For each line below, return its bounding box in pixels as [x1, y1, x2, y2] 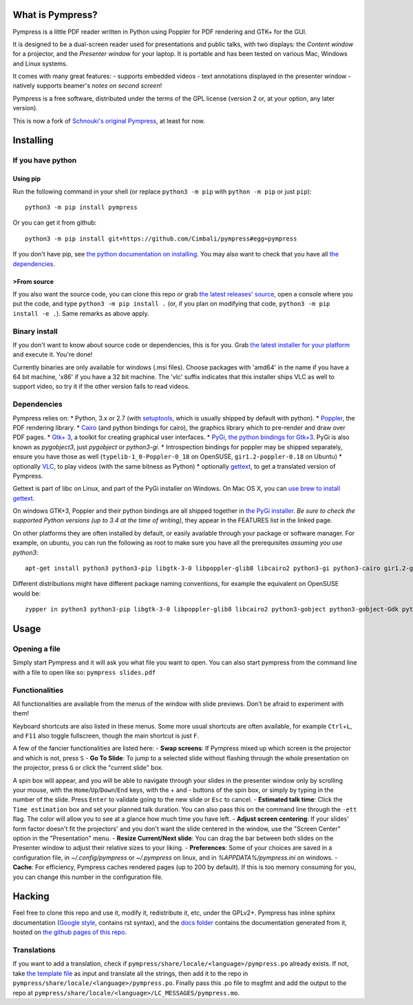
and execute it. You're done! [12, 350, 93, 358]
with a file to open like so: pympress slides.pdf [12, 668, 156, 676]
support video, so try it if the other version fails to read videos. [12, 383, 190, 391]
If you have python [12, 156, 77, 165]
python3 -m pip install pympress [25, 203, 138, 211]
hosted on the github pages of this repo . [12, 928, 127, 937]
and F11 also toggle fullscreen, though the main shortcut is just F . [12, 731, 200, 740]
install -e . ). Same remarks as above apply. [12, 309, 149, 317]
